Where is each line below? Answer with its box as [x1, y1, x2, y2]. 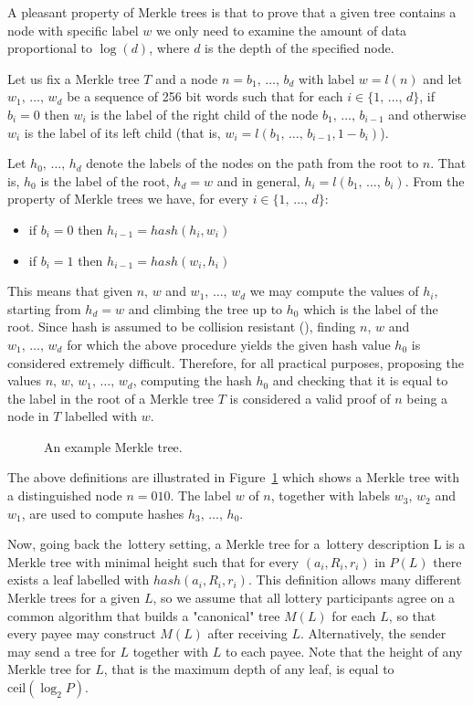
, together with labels [270, 486, 391, 505]
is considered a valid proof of [229, 388, 391, 407]
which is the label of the [303, 299, 438, 318]
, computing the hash [132, 371, 252, 390]
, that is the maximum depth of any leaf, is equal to [103, 659, 394, 679]
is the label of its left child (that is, [24, 122, 221, 142]
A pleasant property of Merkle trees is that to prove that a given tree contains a [7, 3, 457, 21]
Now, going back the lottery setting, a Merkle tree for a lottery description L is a [7, 534, 466, 553]
